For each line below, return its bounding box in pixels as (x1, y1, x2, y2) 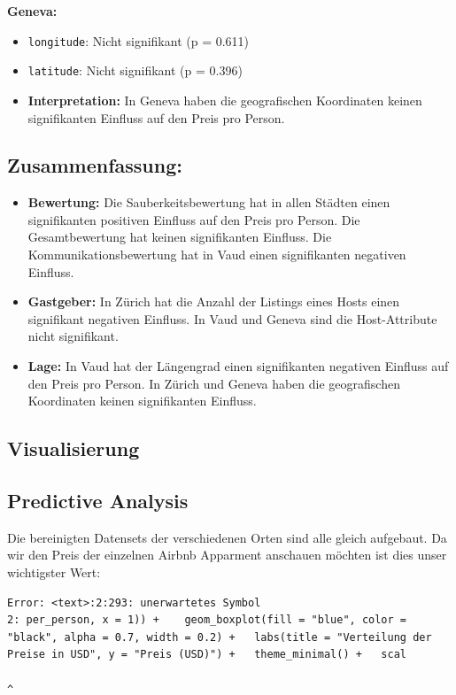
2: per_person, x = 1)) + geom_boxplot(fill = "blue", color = (7, 614, 407, 627)
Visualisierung (7, 435, 140, 462)
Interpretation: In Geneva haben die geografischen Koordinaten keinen (27, 90, 422, 109)
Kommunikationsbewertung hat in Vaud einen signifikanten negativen (27, 245, 406, 264)
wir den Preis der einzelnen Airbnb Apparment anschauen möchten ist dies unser (7, 545, 447, 564)
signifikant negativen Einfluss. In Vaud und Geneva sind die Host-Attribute (27, 309, 437, 328)
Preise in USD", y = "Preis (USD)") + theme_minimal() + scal (7, 648, 407, 661)
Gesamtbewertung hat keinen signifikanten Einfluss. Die (27, 228, 332, 246)
